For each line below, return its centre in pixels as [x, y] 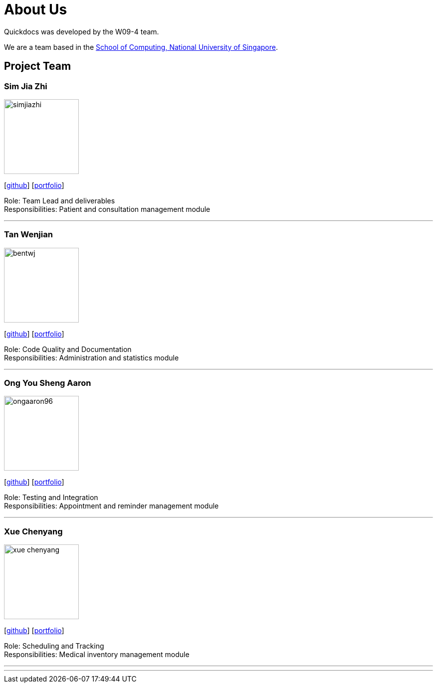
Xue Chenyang [33, 531]
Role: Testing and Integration [51, 498]
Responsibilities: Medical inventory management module [97, 655]
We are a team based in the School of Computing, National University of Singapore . [141, 47]
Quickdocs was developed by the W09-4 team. [82, 31]
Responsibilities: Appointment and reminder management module [111, 506]
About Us [36, 9]
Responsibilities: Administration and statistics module [92, 357]
